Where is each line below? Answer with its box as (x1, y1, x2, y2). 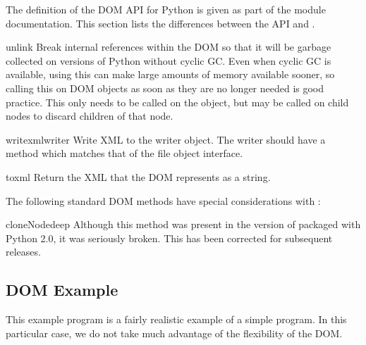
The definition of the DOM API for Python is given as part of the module (6, 2, 326, 16)
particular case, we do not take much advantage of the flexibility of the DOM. (6, 325, 343, 340)
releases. (6, 244, 41, 259)
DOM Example (6, 279, 118, 301)
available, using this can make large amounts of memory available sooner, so (6, 67, 335, 82)
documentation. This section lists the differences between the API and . (6, 15, 315, 30)
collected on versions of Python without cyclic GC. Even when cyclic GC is (6, 53, 331, 68)
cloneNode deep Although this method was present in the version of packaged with (6, 217, 361, 232)
